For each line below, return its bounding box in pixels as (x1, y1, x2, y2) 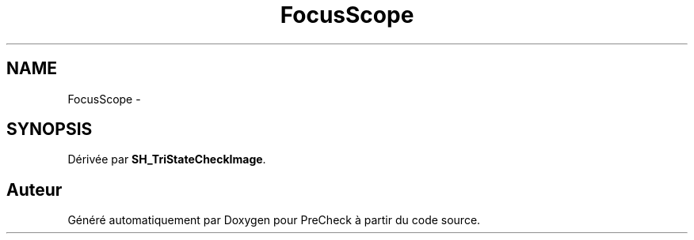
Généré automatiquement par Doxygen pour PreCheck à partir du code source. (67, 213, 481, 227)
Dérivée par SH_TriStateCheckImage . (67, 152, 266, 167)
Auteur (6, 179, 63, 200)
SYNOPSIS (6, 119, 93, 140)
